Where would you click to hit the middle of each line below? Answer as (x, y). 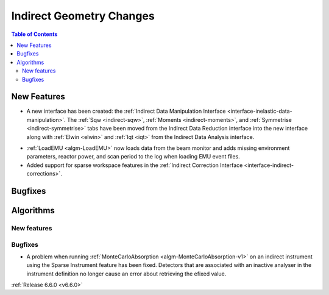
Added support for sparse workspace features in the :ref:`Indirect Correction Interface (135, 165)
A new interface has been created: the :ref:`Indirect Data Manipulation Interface (126, 111)
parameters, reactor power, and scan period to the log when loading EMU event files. (133, 157)
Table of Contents (34, 34)
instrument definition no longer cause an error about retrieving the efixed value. (126, 274)
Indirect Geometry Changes (83, 16)
